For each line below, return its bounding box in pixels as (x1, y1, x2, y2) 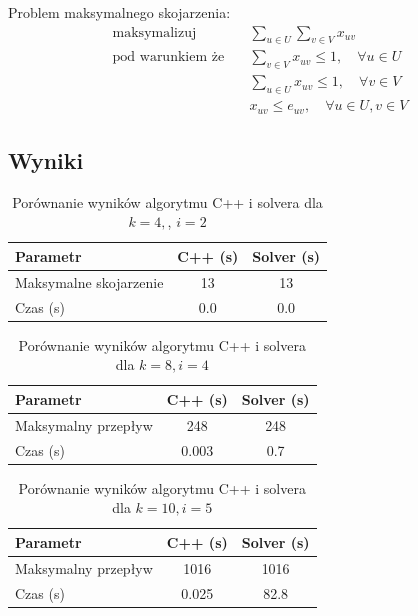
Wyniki (8, 144, 84, 175)
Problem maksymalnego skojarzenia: (8, 2, 231, 22)
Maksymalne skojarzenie (15, 271, 164, 292)
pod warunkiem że (112, 50, 225, 65)
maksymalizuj (112, 25, 197, 40)
